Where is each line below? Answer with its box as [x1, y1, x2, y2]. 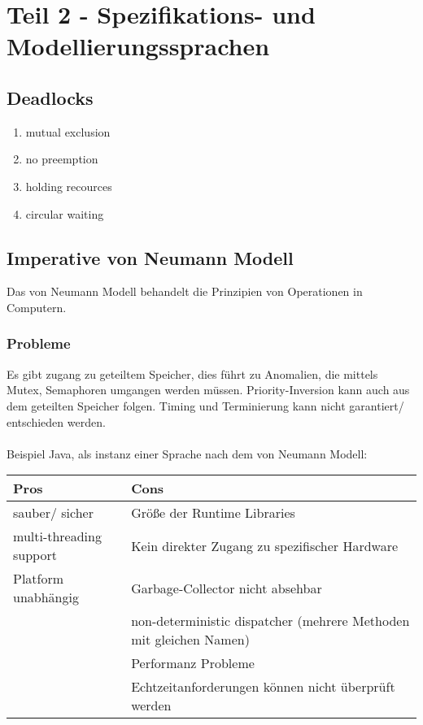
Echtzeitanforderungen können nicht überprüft [131, 677, 395, 697]
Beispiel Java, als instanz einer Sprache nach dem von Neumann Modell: [7, 445, 368, 462]
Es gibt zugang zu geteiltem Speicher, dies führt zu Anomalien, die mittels [7, 365, 378, 382]
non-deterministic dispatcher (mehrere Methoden [131, 611, 410, 631]
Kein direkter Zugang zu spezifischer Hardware [131, 536, 399, 555]
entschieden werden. [7, 413, 106, 430]
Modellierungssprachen [7, 29, 270, 63]
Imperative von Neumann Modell [7, 245, 294, 270]
